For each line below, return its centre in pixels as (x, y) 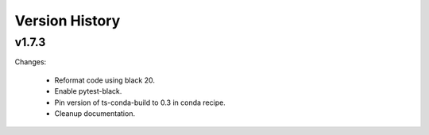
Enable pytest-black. (88, 91)
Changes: (31, 62)
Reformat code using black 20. (104, 80)
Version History (68, 21)
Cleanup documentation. (95, 113)
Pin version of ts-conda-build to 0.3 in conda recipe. (140, 102)
